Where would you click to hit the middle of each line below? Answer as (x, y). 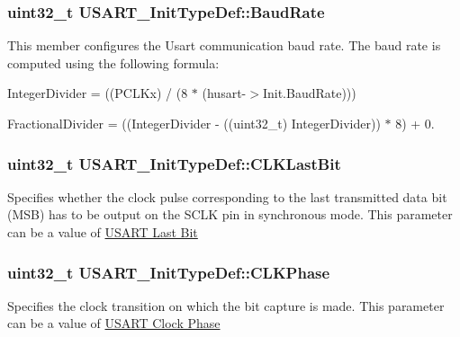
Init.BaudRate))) (309, 93)
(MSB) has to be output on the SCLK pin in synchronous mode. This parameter (230, 214)
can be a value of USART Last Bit (103, 232)
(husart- (224, 93)
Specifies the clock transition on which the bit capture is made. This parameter (226, 305)
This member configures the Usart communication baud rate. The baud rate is (224, 45)
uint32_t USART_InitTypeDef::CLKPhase (169, 272)
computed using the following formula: (113, 62)
